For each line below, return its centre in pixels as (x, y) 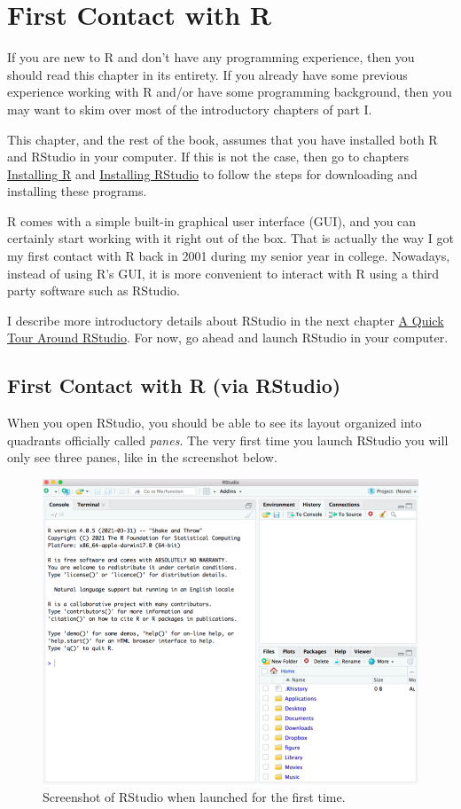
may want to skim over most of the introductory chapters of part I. (190, 109)
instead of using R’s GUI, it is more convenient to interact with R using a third (223, 273)
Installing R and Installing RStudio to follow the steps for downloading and (212, 173)
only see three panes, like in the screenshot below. (142, 457)
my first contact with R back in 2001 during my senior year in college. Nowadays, (229, 256)
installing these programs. (77, 191)
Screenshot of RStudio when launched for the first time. (194, 796)
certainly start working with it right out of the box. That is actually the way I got (230, 238)
